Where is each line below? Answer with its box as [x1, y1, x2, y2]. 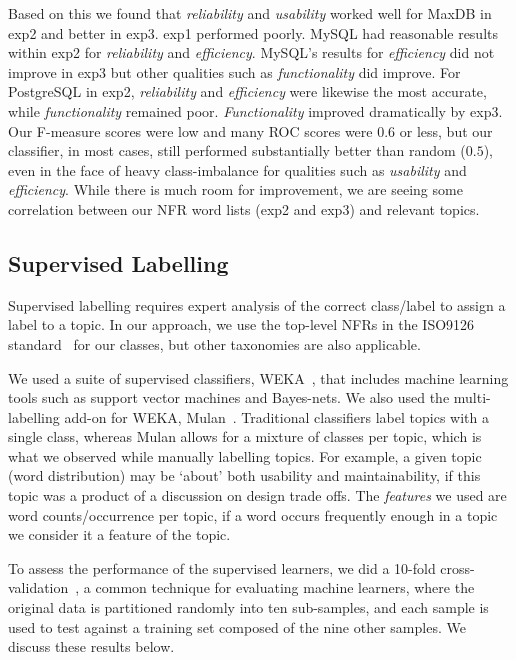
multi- [453, 387, 491, 408]
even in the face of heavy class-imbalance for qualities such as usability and [8, 159, 467, 180]
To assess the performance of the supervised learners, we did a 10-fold [8, 557, 436, 578]
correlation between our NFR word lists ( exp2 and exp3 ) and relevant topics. [8, 198, 480, 219]
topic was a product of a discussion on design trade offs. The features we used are [8, 485, 507, 506]
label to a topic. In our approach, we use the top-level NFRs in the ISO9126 [8, 314, 475, 335]
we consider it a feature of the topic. [8, 524, 231, 545]
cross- [440, 557, 475, 578]
